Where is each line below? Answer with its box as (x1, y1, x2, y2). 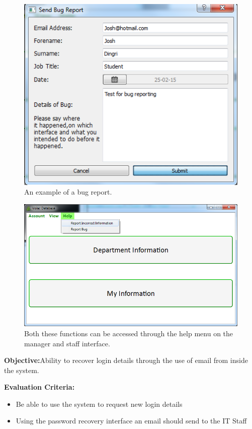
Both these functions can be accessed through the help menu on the (24, 328, 233, 338)
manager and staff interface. (24, 338, 110, 348)
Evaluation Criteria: (4, 382, 75, 392)
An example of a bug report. (24, 187, 112, 197)
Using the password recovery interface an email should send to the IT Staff (16, 415, 247, 426)
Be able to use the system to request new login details (16, 398, 183, 409)
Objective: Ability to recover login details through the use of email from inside (4, 355, 248, 365)
